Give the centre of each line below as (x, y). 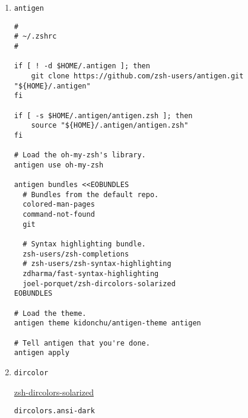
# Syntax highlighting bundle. (84, 244)
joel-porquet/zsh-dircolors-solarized (99, 284)
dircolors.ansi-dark (54, 411)
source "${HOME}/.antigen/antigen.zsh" (110, 126)
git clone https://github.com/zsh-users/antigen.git (137, 76)
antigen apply (42, 353)
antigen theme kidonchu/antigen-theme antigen (107, 323)
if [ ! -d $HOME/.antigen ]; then (82, 66)
